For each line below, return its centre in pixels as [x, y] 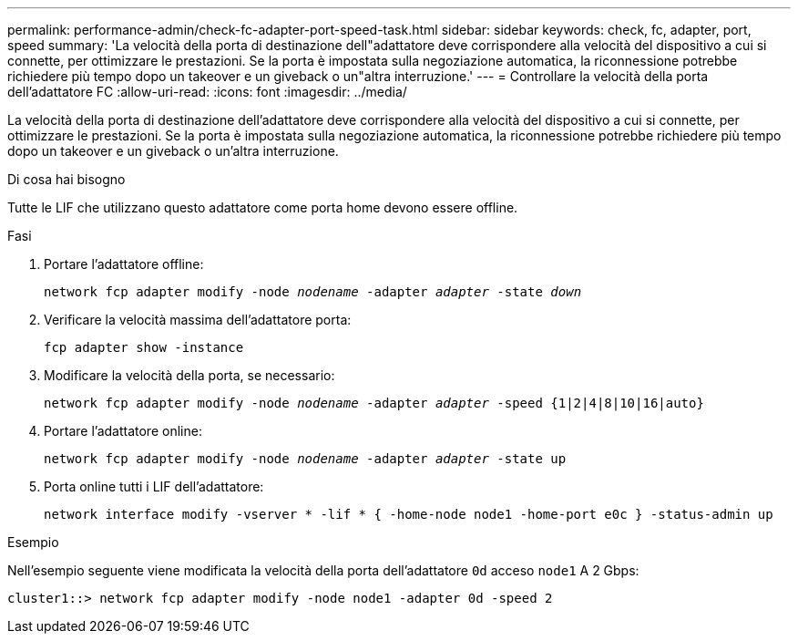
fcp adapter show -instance [144, 347]
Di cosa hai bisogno [66, 179]
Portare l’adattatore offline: [124, 264]
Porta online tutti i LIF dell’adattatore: [154, 486]
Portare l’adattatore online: [123, 431]
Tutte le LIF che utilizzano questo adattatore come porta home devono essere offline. [263, 207]
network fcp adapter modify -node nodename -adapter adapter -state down [313, 292]
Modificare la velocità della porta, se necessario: [189, 375]
